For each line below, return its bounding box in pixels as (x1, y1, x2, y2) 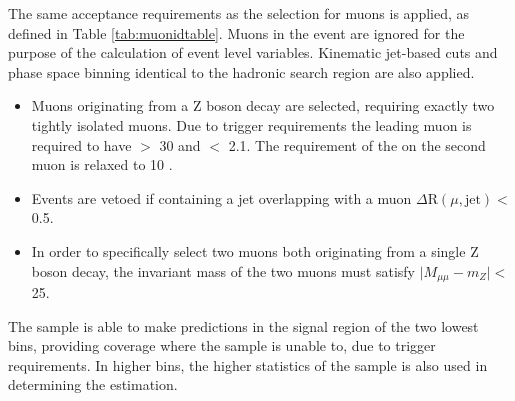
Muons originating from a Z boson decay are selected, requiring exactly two (31, 95, 495, 116)
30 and (159, 134, 201, 155)
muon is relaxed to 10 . (31, 154, 173, 175)
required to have (31, 134, 132, 155)
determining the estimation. (8, 374, 178, 395)
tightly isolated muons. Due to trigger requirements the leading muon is (31, 114, 472, 135)
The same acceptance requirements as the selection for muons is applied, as (8, 3, 470, 23)
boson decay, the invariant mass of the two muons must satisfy (31, 260, 416, 281)
